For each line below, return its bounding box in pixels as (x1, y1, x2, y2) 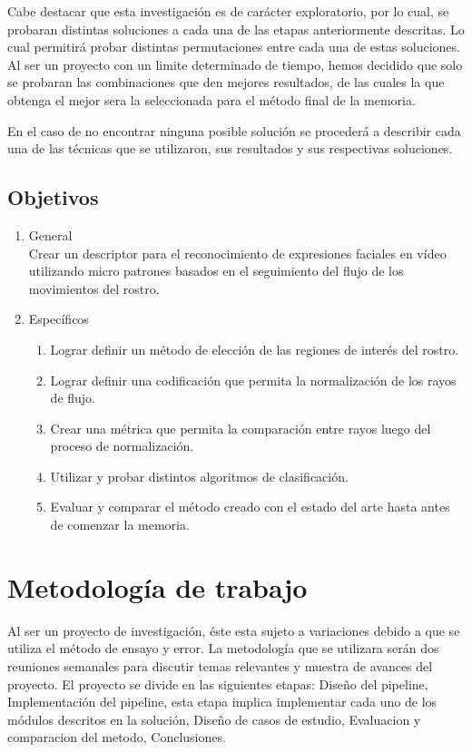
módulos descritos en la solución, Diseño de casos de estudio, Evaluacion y (7, 709, 421, 728)
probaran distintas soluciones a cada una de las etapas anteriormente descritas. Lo (7, 19, 465, 38)
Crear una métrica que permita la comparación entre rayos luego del (50, 418, 431, 437)
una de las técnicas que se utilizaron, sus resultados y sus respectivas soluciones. (7, 139, 453, 158)
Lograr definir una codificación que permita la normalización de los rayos (50, 370, 457, 389)
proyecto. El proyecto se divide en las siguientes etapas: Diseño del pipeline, (7, 674, 428, 693)
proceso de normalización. (50, 436, 194, 455)
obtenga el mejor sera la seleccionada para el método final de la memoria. (7, 90, 416, 109)
